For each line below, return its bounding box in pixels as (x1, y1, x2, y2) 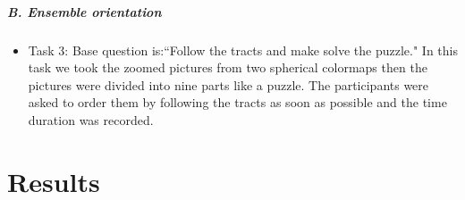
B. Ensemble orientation (7, 2, 162, 21)
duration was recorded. (28, 110, 154, 129)
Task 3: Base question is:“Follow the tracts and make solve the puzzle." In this (28, 40, 459, 59)
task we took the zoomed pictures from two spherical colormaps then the (28, 58, 427, 77)
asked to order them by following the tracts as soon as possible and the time (28, 93, 447, 112)
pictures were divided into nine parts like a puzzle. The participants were (28, 75, 429, 94)
